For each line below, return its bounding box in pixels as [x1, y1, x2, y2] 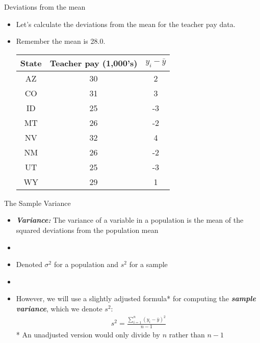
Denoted [16, 259, 42, 270]
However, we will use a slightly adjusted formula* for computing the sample [16, 293, 256, 304]
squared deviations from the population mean [16, 224, 159, 235]
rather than [169, 329, 205, 340]
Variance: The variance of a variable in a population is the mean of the [16, 215, 244, 225]
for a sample [129, 259, 168, 270]
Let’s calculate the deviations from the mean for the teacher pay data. [16, 18, 236, 29]
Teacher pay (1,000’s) [49, 57, 138, 69]
